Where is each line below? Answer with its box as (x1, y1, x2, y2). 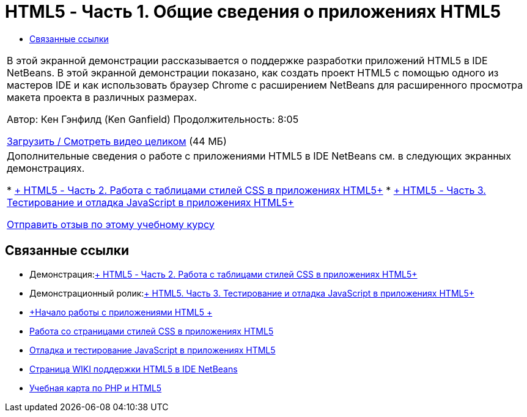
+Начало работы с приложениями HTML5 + (29, 306, 213, 317)
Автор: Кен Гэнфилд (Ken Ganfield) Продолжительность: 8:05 (7, 113, 299, 125)
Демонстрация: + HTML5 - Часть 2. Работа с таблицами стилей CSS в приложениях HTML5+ (29, 268, 418, 279)
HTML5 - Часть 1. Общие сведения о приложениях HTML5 (5, 1, 501, 22)
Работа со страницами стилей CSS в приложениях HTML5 (29, 325, 274, 336)
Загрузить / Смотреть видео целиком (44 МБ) (7, 135, 227, 147)
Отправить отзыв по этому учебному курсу (7, 218, 215, 231)
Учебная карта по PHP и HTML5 (29, 382, 162, 393)
